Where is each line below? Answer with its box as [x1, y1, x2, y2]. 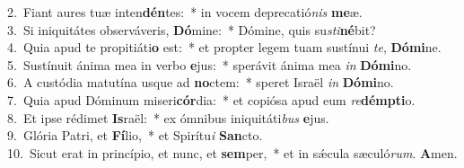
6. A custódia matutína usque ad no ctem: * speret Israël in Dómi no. [7, 73, 394, 92]
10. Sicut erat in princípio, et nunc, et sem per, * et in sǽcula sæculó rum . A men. [7, 143, 458, 162]
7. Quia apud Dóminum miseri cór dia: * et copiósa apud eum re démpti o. [7, 90, 416, 109]
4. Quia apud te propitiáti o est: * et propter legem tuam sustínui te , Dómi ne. [7, 38, 442, 57]
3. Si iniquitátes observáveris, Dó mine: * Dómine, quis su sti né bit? [7, 20, 376, 39]
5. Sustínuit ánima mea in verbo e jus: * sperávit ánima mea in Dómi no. [7, 55, 412, 74]
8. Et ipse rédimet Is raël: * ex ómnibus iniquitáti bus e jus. [7, 108, 329, 127]
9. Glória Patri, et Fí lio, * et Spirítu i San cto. [7, 126, 263, 145]
